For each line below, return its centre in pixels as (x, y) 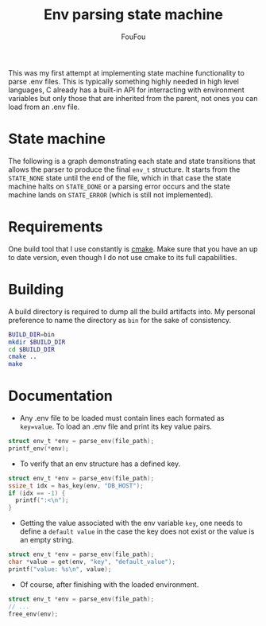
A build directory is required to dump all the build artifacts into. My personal (132, 311)
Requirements (56, 227)
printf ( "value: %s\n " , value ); (60, 569)
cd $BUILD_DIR (32, 349)
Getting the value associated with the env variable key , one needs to (131, 523)
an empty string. (46, 540)
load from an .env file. (44, 107)
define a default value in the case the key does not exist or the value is (137, 531)
